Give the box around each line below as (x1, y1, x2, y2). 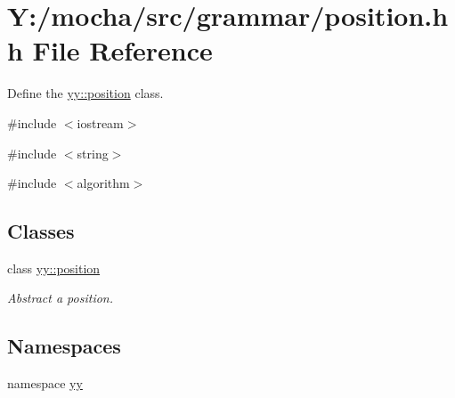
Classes (7, 217, 75, 245)
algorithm (77, 174, 130, 192)
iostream (77, 113, 124, 132)
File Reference (32, 32, 213, 69)
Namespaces (7, 332, 121, 360)
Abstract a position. (7, 288, 113, 307)
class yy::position (7, 258, 101, 277)
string (77, 143, 109, 162)
